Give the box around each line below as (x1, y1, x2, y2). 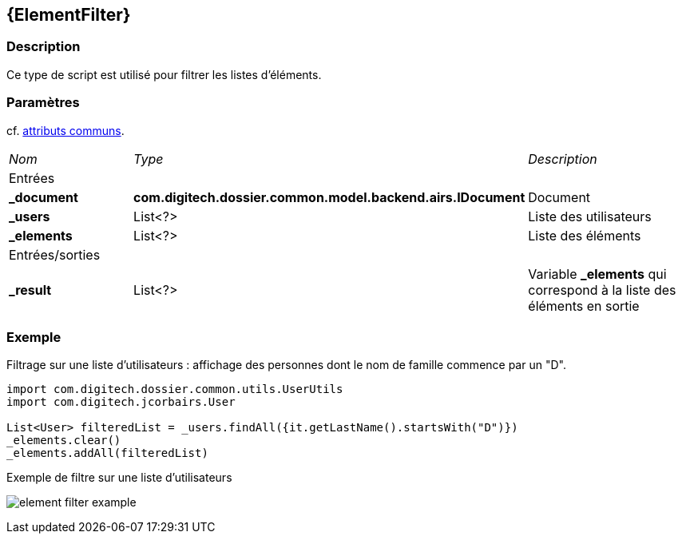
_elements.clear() (6, 434, 121, 447)
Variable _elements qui (528, 265, 667, 282)
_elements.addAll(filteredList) (6, 447, 208, 460)
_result (9, 281, 52, 298)
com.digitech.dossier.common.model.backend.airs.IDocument (133, 189, 525, 205)
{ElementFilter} (6, 5, 131, 25)
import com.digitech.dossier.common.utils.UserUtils (6, 383, 343, 396)
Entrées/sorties (9, 246, 101, 263)
